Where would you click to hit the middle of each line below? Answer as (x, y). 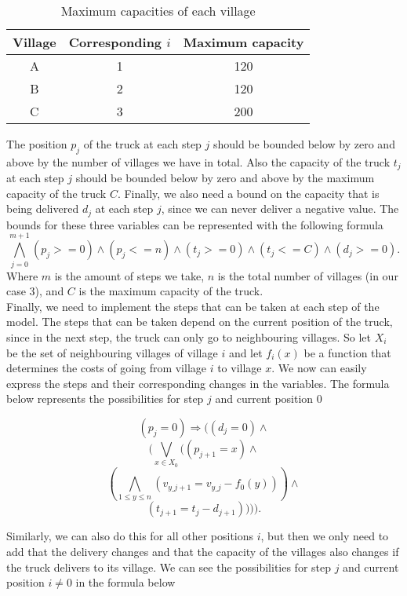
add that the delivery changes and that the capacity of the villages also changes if (203, 551)
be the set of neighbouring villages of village (112, 352)
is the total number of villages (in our (308, 275)
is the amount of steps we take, (129, 275)
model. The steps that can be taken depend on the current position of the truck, (200, 322)
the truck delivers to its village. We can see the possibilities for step (169, 567)
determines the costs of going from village (107, 368)
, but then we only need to (325, 536)
